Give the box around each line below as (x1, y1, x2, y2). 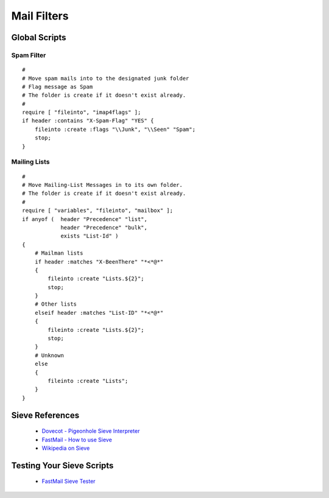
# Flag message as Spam (22, 83, 93, 90)
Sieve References (11, 410, 79, 420)
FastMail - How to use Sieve (41, 436, 112, 443)
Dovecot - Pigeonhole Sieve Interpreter (41, 427, 140, 435)
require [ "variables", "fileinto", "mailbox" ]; (22, 207, 174, 214)
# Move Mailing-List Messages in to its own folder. (22, 181, 183, 188)
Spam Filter (11, 51, 46, 59)
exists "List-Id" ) (60, 233, 119, 240)
